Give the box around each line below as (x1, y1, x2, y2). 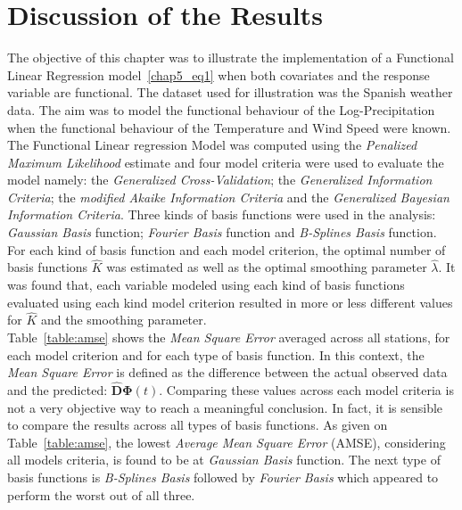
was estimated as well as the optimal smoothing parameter (106, 258, 427, 276)
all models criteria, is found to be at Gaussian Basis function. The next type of (7, 450, 441, 469)
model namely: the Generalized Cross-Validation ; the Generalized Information (7, 170, 433, 189)
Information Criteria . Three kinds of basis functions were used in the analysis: (7, 205, 436, 224)
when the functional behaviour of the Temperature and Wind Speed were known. (7, 118, 451, 136)
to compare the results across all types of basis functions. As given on (7, 415, 388, 434)
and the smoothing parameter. (40, 310, 207, 329)
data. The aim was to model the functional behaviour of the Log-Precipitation (7, 100, 435, 119)
